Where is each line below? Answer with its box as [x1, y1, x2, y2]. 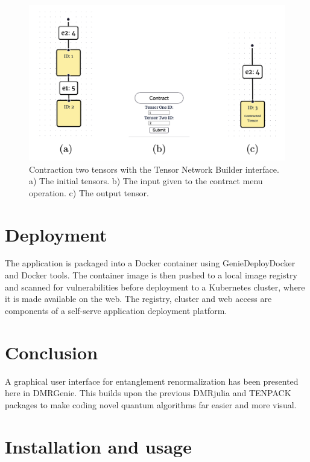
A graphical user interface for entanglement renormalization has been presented [5, 374, 299, 387]
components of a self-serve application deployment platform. [5, 304, 227, 316]
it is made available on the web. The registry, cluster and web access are [5, 292, 272, 305]
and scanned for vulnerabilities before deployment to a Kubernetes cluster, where [5, 280, 305, 293]
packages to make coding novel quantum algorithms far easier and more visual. [5, 398, 297, 411]
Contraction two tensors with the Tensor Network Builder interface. [29, 162, 279, 175]
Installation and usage [5, 434, 192, 458]
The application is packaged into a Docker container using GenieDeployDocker [5, 257, 296, 269]
